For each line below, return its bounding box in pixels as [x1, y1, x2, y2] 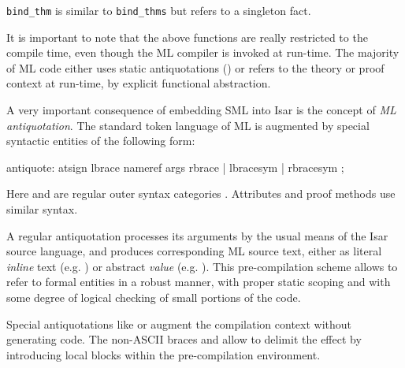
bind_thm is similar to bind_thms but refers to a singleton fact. [6, 2, 311, 18]
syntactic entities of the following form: [6, 132, 195, 149]
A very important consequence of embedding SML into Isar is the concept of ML [6, 102, 396, 118]
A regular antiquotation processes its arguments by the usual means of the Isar [6, 227, 388, 243]
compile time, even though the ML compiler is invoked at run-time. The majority [6, 44, 399, 61]
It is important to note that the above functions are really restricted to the [6, 28, 368, 45]
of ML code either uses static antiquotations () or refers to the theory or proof [6, 59, 385, 76]
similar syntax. [6, 201, 78, 217]
